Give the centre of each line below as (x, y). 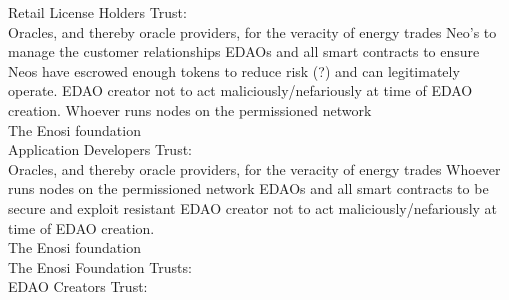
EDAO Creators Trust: (78, 286)
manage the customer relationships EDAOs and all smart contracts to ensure (244, 51)
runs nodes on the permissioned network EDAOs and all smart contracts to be (248, 188)
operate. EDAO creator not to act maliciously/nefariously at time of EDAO (240, 90)
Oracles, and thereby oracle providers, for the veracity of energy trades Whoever (254, 168)
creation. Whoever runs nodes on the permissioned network (190, 109)
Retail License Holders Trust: (97, 12)
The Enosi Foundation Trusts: (100, 266)
